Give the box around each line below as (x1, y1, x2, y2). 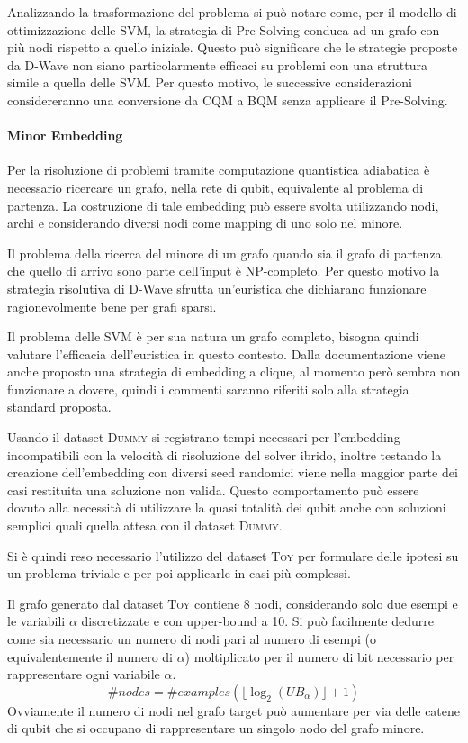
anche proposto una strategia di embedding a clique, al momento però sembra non (7, 362, 461, 381)
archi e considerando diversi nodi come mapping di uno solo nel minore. (7, 213, 403, 232)
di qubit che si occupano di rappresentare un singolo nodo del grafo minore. (7, 719, 425, 738)
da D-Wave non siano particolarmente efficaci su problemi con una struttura (7, 55, 427, 74)
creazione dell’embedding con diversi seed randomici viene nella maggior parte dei (7, 463, 458, 482)
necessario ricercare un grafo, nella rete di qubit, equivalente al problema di (7, 177, 424, 196)
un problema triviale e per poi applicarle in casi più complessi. (7, 564, 351, 583)
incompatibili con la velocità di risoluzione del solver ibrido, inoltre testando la (7, 445, 442, 464)
